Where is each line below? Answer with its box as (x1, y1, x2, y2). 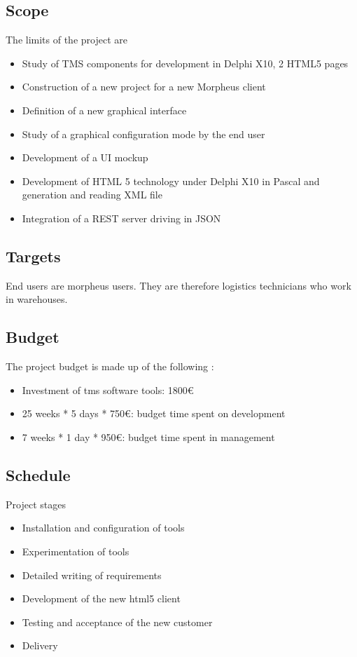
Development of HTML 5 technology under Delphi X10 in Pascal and (22, 173, 320, 188)
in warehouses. (6, 292, 68, 306)
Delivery (22, 638, 58, 653)
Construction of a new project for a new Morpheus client (22, 79, 266, 94)
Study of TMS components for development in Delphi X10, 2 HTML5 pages (22, 55, 349, 70)
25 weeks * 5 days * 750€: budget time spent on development (22, 406, 286, 421)
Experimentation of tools (22, 543, 129, 558)
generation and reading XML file (22, 187, 162, 202)
